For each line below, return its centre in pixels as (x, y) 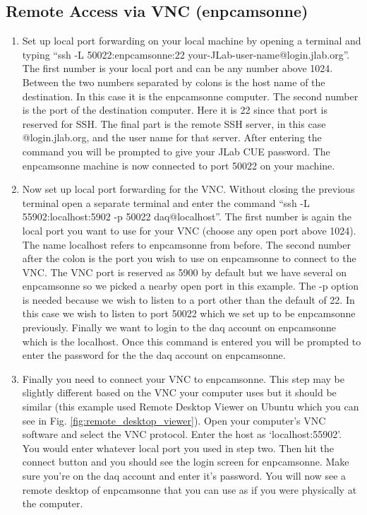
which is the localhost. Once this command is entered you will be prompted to (192, 341)
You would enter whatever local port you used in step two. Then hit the (178, 448)
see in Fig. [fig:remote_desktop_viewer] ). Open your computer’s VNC (174, 420)
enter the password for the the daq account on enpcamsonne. (154, 355)
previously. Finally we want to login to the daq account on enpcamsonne (179, 327)
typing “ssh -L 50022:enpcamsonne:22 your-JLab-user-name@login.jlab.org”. (186, 54)
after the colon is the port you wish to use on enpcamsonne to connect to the (189, 258)
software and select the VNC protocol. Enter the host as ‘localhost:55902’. (182, 434)
